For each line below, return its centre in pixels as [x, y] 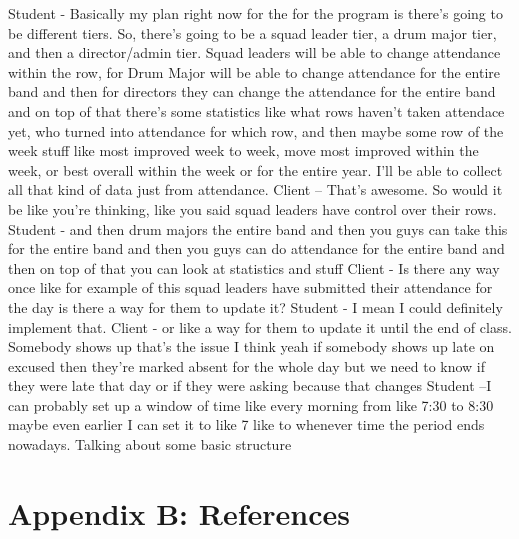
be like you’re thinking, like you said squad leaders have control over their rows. [252, 208]
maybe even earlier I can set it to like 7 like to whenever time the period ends [246, 424]
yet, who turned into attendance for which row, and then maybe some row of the [256, 130]
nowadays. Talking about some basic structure [150, 444]
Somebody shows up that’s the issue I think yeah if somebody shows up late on [251, 346]
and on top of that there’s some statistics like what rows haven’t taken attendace [256, 110]
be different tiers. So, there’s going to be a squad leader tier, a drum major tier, [252, 32]
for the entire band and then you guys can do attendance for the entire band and [256, 248]
